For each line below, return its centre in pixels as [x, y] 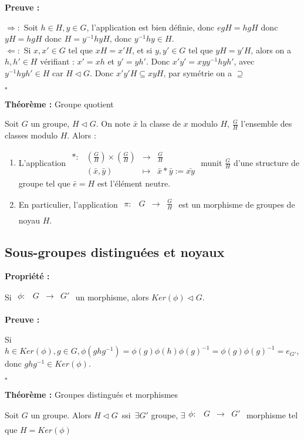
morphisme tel [272, 415]
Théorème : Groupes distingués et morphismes [92, 394]
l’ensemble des [266, 123]
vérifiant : [57, 61]
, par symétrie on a [197, 72]
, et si [142, 50]
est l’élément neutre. [134, 183]
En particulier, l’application [68, 204]
